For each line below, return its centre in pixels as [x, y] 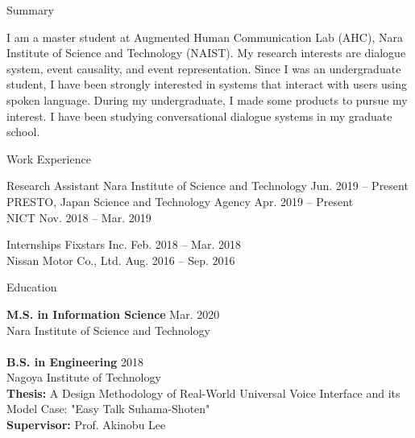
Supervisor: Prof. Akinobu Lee [86, 425]
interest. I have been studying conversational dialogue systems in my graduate [199, 116]
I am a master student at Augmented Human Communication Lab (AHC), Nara [205, 37]
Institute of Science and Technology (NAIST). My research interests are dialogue [206, 53]
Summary [30, 10]
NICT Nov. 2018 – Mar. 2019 [79, 217]
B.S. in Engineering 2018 [75, 361]
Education [32, 287]
